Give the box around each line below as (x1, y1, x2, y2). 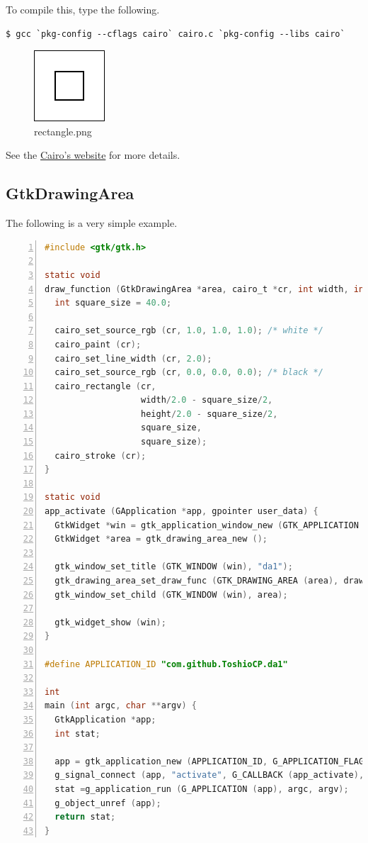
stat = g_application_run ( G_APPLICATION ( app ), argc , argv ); (54, 783, 349, 794)
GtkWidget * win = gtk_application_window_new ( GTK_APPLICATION (54, 520, 359, 530)
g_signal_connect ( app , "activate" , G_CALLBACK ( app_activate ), (54, 770, 364, 781)
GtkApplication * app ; (54, 714, 156, 725)
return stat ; (54, 812, 116, 822)
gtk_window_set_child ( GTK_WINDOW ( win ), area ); (54, 589, 288, 600)
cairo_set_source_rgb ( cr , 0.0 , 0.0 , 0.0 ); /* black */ (54, 367, 323, 378)
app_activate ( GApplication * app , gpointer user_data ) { (45, 506, 318, 517)
